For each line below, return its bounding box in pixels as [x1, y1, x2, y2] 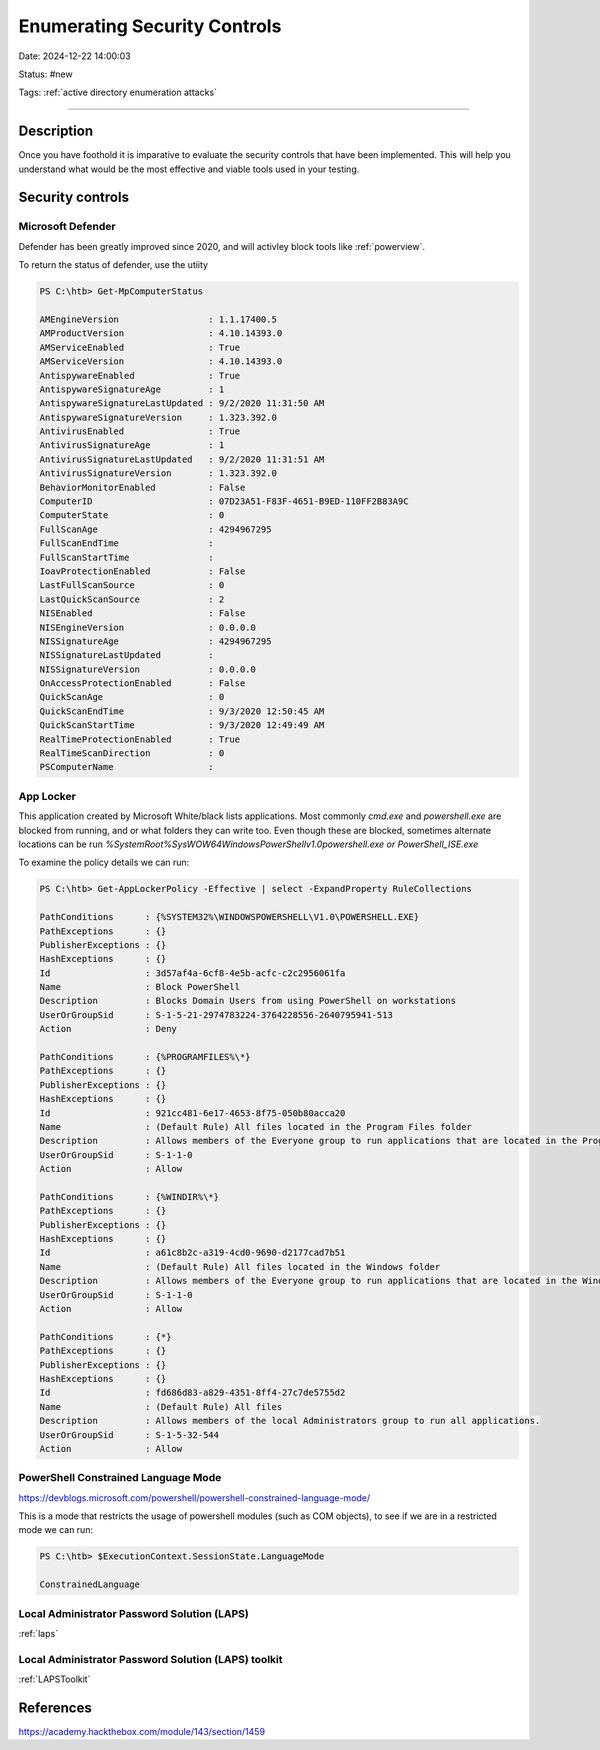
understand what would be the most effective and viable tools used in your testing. [18, 163, 360, 175]
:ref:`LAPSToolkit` [18, 1673, 91, 1685]
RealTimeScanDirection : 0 [39, 748, 225, 759]
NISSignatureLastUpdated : [39, 650, 214, 661]
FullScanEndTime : [39, 538, 214, 549]
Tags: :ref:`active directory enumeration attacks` [18, 86, 217, 99]
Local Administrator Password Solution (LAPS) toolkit [18, 1652, 283, 1666]
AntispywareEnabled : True [39, 370, 240, 381]
